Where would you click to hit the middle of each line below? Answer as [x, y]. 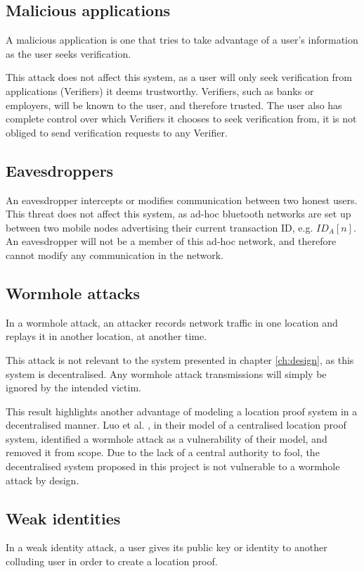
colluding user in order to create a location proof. [112, 561]
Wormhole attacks [73, 292]
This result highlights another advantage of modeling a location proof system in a [182, 411]
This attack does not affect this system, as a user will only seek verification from [179, 77]
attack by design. [43, 480]
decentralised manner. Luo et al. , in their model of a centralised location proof [176, 425]
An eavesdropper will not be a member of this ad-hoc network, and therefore [171, 241]
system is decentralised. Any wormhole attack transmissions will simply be [166, 373]
